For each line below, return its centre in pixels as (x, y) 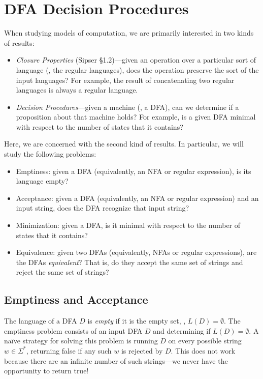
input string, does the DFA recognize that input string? (103, 208)
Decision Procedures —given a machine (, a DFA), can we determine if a (127, 107)
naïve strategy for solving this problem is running (81, 341)
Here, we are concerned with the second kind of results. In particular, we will (124, 144)
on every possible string (205, 341)
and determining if (182, 330)
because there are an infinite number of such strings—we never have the (116, 360)
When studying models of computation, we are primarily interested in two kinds (129, 33)
